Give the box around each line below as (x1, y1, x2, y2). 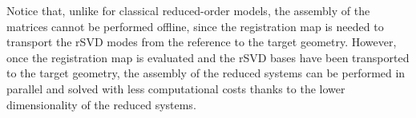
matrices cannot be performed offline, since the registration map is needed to (6, 18, 384, 34)
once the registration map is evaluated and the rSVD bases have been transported (6, 49, 410, 65)
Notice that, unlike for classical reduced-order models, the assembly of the (6, 2, 370, 18)
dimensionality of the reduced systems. (6, 96, 196, 112)
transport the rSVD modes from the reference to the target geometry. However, (6, 33, 397, 50)
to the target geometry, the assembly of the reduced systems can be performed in (6, 65, 406, 81)
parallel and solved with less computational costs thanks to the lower (6, 80, 345, 96)
